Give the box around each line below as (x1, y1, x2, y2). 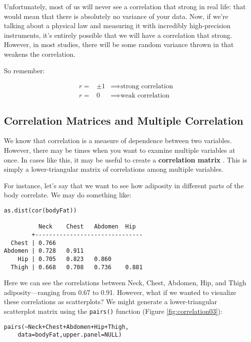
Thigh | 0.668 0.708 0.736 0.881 (11, 263, 143, 271)
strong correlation (120, 83, 173, 90)
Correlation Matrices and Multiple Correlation (4, 113, 244, 128)
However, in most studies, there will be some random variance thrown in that (4, 39, 234, 49)
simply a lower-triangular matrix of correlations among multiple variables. (4, 164, 223, 174)
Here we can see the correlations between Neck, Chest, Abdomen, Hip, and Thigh (4, 277, 247, 288)
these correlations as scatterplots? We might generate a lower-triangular (4, 296, 218, 307)
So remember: (4, 65, 45, 75)
